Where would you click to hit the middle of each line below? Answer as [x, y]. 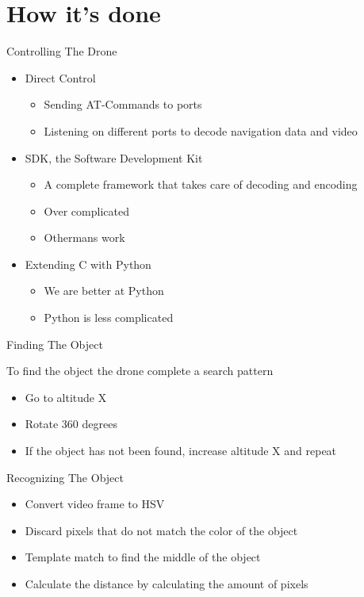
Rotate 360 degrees [71, 424]
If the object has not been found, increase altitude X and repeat [181, 451]
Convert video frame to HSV [95, 504]
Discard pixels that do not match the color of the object [161, 530]
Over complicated [86, 210]
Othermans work [84, 237]
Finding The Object [55, 344]
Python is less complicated [109, 318]
